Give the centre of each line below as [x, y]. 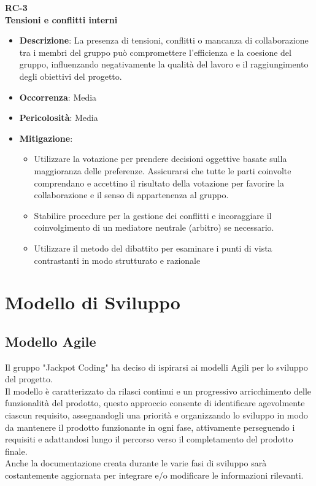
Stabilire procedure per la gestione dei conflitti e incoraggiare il [153, 215]
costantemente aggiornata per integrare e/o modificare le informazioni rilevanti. [154, 475]
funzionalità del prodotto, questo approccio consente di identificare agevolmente [155, 403]
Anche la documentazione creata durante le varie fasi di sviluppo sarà [136, 463]
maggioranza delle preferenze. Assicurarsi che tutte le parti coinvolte [163, 170]
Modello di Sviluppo [93, 302]
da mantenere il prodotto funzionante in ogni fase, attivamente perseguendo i [150, 427]
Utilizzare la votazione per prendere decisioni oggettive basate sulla [160, 159]
